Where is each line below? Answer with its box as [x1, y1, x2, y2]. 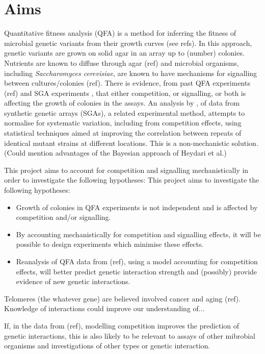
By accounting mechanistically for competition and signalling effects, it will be [16, 229, 261, 239]
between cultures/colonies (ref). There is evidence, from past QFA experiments [4, 78, 250, 88]
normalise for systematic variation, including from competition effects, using [4, 117, 242, 128]
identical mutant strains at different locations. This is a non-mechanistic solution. [4, 137, 258, 148]
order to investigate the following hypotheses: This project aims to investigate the [4, 174, 259, 185]
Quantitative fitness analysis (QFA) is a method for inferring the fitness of [4, 28, 236, 38]
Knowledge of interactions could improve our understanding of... [4, 303, 205, 314]
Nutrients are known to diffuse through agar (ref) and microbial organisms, [4, 57, 239, 68]
